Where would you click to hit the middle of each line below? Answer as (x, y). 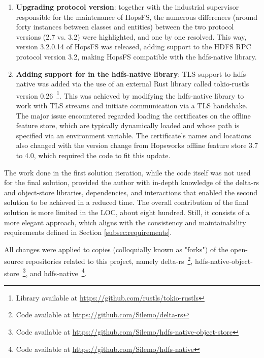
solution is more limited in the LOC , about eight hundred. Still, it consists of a (127, 212)
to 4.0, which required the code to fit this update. (93, 155)
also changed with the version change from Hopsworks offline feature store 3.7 (137, 145)
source (14, 261)
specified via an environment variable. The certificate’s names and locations (134, 135)
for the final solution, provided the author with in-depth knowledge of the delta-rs (132, 182)
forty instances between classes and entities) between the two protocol (125, 27)
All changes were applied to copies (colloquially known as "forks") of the (116, 249)
